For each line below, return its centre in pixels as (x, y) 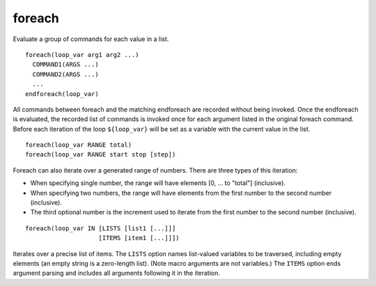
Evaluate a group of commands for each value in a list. (91, 39)
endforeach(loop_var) (62, 94)
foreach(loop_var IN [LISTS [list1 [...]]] (101, 228)
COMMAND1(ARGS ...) (65, 65)
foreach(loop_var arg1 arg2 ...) (82, 55)
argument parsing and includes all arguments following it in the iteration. (117, 273)
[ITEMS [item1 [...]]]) (139, 238)
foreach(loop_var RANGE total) (79, 145)
